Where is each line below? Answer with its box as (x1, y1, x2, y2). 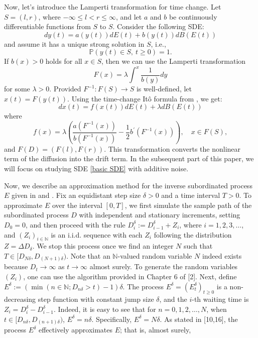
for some (4, 83, 30, 94)
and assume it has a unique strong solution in (4, 38, 145, 49)
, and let (115, 11, 142, 22)
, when (206, 304, 227, 314)
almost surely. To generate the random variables (89, 261, 238, 272)
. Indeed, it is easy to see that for (53, 304, 156, 314)
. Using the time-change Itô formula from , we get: (67, 93, 222, 103)
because (4, 261, 28, 272)
